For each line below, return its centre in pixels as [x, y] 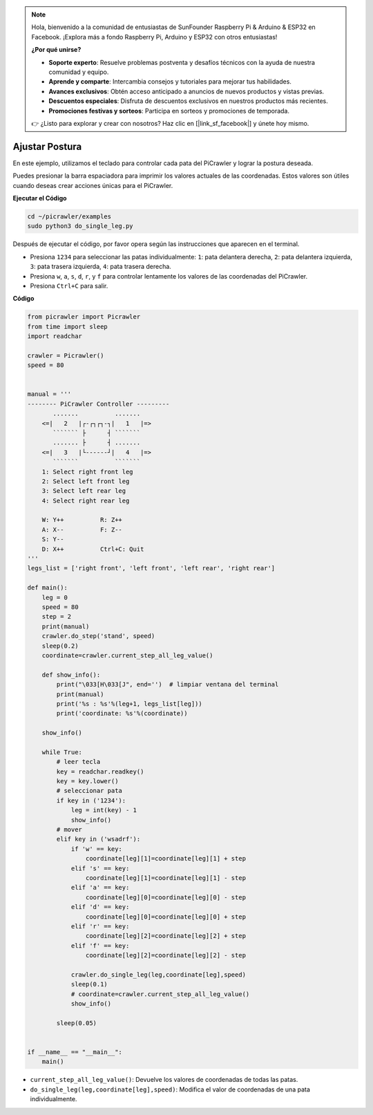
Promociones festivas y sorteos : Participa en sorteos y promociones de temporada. [169, 111]
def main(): [48, 588]
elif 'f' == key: [100, 946]
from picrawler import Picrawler [84, 317]
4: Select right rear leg [86, 500]
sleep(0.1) [89, 984]
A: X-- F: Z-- [82, 530]
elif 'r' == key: [100, 926]
